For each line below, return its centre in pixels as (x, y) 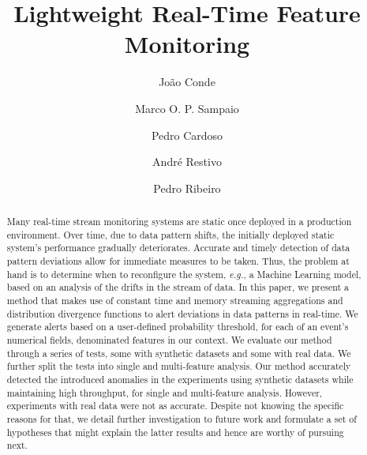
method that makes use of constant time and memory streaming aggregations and (175, 301)
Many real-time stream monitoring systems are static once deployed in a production (179, 222)
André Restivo (187, 162)
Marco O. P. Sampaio (187, 108)
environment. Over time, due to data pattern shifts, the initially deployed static (170, 234)
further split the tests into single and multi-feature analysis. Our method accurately (179, 366)
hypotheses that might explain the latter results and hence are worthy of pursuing (175, 432)
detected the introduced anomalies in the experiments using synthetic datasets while (180, 379)
